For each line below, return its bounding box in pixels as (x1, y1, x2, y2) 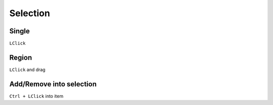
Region (9, 53, 32, 62)
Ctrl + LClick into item (9, 93, 64, 99)
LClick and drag (9, 66, 45, 73)
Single (9, 27, 30, 35)
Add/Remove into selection (9, 80, 97, 88)
